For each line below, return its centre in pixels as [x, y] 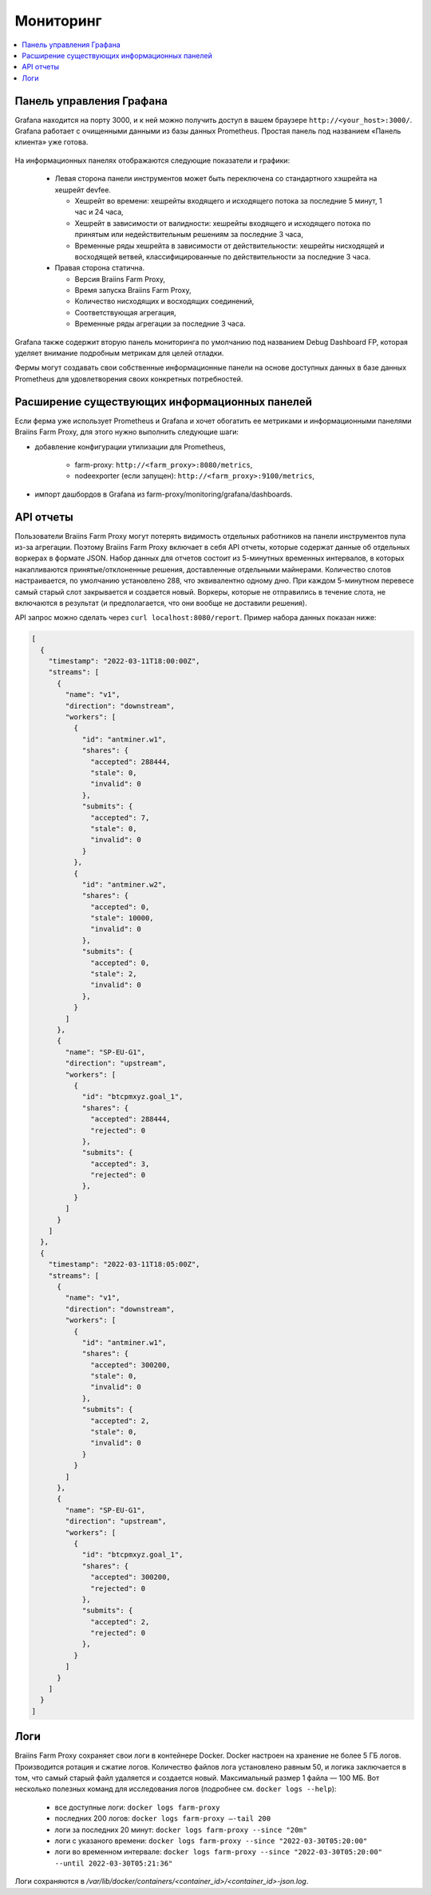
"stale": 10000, [123, 918]
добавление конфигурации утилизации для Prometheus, [130, 446]
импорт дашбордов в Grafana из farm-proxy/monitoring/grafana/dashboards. [164, 494]
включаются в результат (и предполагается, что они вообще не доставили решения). [161, 603]
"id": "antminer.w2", [124, 884]
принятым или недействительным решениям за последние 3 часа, [189, 235]
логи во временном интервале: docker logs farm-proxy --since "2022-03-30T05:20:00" [219, 1852]
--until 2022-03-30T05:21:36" [114, 1863]
